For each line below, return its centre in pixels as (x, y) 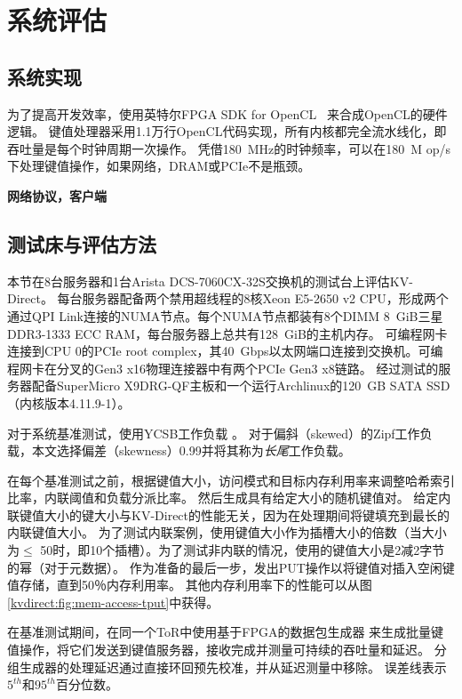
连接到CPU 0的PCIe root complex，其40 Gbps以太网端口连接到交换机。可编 (225, 351)
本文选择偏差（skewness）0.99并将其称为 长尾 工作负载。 (191, 450)
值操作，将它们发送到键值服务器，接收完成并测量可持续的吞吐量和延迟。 (219, 650)
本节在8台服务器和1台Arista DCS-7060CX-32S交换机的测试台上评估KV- (210, 281)
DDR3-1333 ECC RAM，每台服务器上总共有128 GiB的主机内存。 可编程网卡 (227, 333)
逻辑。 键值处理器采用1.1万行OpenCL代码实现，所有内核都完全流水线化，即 (227, 131)
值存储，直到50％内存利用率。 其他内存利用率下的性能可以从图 (190, 585)
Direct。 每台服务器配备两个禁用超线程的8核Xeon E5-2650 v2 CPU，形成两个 (228, 298)
